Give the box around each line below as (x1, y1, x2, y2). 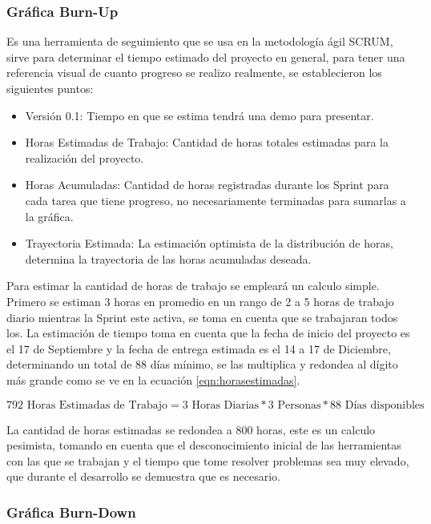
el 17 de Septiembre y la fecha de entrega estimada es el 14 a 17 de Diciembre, (6, 340, 391, 357)
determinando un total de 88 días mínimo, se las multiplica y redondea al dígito (6, 356, 398, 373)
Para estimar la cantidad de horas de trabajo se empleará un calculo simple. (6, 277, 380, 294)
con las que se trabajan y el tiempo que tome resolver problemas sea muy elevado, (6, 452, 409, 469)
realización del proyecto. (25, 149, 144, 166)
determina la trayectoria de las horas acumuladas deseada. (25, 250, 312, 267)
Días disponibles (344, 399, 425, 411)
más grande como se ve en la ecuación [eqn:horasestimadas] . (6, 371, 300, 388)
